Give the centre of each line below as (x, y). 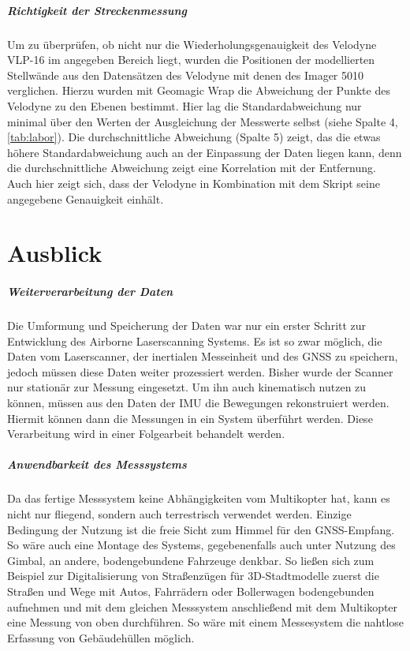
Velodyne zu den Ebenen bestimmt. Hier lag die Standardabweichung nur (184, 105)
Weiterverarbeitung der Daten (90, 292)
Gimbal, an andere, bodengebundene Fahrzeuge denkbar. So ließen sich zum (191, 560)
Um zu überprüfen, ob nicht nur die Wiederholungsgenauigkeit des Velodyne (192, 44)
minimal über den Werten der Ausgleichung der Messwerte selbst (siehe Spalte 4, (203, 121)
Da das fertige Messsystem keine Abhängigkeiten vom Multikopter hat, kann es (199, 498)
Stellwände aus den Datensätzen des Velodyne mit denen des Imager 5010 (186, 75)
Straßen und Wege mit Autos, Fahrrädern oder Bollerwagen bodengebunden (191, 591)
